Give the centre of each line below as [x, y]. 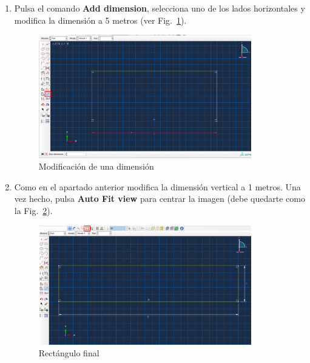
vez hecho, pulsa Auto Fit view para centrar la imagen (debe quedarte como [160, 199]
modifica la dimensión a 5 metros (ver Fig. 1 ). [100, 20]
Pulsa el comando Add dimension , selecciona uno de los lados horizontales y [160, 8]
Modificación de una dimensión [96, 166]
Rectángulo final [69, 353]
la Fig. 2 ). [33, 210]
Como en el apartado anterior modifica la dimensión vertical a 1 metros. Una [157, 186]
